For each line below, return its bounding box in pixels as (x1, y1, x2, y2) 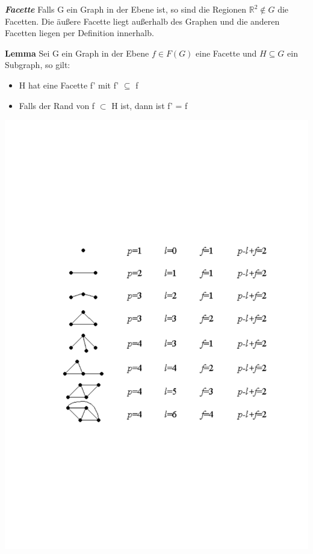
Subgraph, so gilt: (5, 58, 70, 71)
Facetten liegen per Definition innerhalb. (5, 26, 154, 39)
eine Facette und (196, 46, 257, 59)
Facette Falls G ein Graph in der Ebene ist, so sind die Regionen (5, 3, 247, 15)
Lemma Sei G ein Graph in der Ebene (5, 46, 149, 59)
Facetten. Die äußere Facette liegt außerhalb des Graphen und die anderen (5, 14, 280, 27)
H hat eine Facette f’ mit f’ (19, 78, 119, 91)
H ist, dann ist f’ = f (111, 99, 188, 111)
